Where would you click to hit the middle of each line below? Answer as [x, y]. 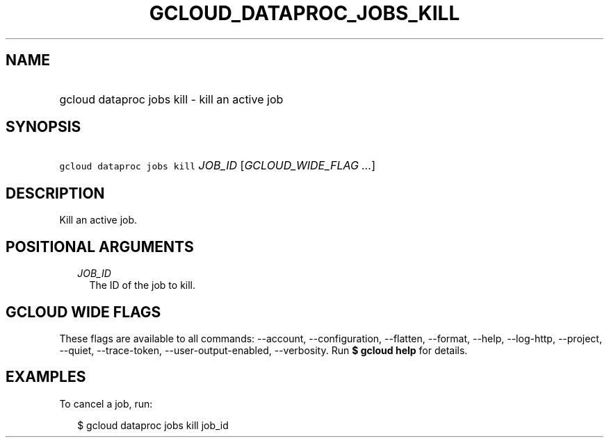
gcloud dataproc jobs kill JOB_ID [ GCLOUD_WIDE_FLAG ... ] [218, 166]
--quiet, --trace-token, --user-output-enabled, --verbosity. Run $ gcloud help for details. [263, 350]
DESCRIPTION [55, 193]
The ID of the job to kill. [143, 285]
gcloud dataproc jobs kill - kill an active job [171, 99]
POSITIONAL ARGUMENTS [100, 246]
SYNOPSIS [43, 127]
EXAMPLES [46, 377]
